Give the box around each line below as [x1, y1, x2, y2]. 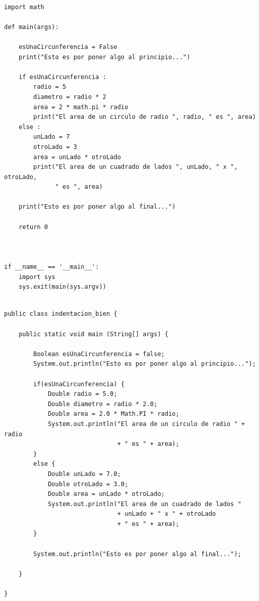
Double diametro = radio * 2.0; [47, 400, 158, 408]
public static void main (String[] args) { [18, 330, 169, 338]
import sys [18, 273, 56, 281]
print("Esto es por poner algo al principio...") [18, 53, 191, 61]
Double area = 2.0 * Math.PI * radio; [47, 410, 179, 418]
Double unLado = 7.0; [47, 470, 121, 478]
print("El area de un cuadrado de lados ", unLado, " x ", [33, 163, 238, 171]
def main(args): [4, 23, 59, 31]
